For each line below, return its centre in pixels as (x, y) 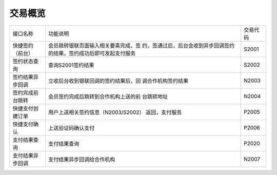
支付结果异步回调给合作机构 (82, 159)
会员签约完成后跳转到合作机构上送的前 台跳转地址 (108, 96)
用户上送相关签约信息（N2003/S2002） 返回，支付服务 (115, 112)
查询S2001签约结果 (71, 65)
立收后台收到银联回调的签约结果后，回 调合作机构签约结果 (118, 81)
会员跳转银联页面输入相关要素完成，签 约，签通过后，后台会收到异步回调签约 (141, 45)
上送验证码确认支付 (71, 128)
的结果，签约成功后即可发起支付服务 (92, 53)
